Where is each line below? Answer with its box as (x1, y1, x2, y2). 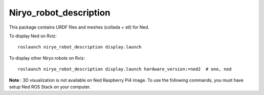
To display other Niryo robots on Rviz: (9, 55, 85, 61)
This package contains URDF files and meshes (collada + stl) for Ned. (9, 24, 150, 30)
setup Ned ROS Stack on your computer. (9, 84, 91, 90)
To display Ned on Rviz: (9, 33, 57, 39)
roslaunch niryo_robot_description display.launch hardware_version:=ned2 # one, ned (18, 66, 232, 72)
